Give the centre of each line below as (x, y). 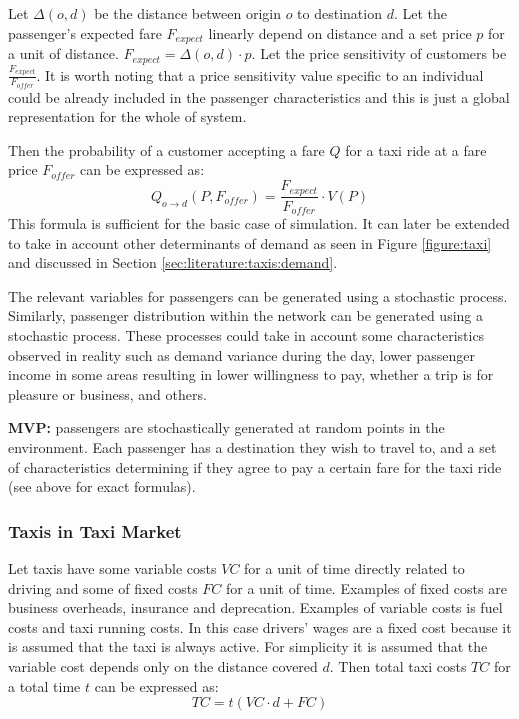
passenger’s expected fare (85, 32)
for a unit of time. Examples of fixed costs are (366, 587)
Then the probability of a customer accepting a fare (166, 149)
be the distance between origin (187, 13)
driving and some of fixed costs (103, 587)
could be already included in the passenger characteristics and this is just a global (259, 96)
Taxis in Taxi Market (95, 530)
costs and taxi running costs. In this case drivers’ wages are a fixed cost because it (260, 626)
